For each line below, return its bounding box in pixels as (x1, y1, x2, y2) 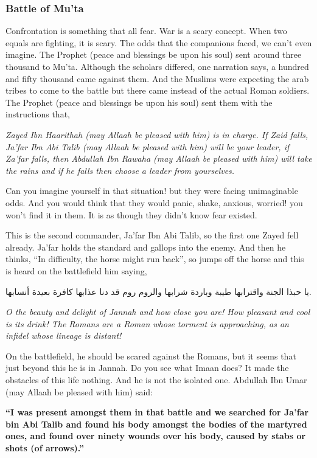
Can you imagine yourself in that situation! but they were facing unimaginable (5, 184, 298, 197)
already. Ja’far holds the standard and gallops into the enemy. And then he (5, 240, 286, 253)
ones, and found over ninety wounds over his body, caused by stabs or (5, 429, 306, 442)
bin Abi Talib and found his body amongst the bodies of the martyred (5, 417, 307, 430)
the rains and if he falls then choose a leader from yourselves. (5, 164, 235, 176)
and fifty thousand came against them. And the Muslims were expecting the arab (5, 72, 309, 85)
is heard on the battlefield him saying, (5, 264, 147, 277)
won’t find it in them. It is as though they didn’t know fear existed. (5, 208, 257, 221)
